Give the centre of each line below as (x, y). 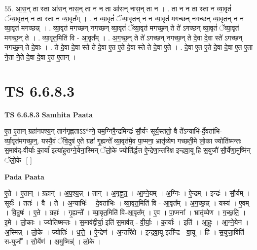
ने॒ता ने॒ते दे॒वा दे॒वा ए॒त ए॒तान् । (40, 56)
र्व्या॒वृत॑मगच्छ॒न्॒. (22, 140)
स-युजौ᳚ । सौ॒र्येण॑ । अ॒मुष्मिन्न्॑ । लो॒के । (53, 241)
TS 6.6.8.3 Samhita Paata (49, 114)
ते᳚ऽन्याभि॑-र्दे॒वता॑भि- (201, 131)
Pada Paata (24, 176)
